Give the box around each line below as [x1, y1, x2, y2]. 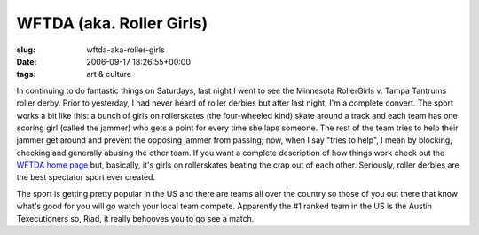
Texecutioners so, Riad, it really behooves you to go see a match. [16, 213, 255, 223]
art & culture [86, 69, 132, 80]
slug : [16, 44, 35, 55]
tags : [16, 69, 36, 80]
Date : [16, 56, 37, 67]
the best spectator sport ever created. [16, 172, 155, 183]
